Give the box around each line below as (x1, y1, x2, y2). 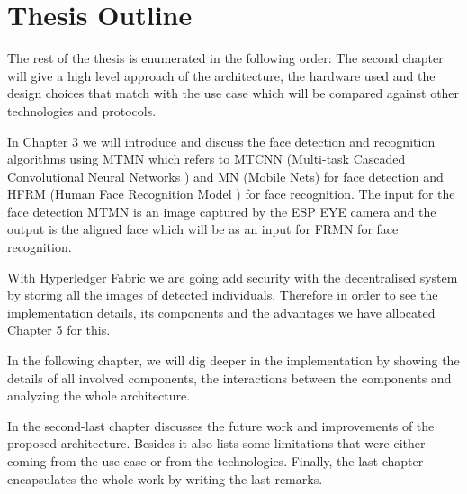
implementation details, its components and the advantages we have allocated (7, 302, 436, 321)
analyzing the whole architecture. (7, 386, 191, 405)
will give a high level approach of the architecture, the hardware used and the (7, 66, 436, 85)
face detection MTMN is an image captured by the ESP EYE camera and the (7, 202, 436, 220)
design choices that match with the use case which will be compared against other (7, 84, 460, 103)
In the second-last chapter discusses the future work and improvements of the (7, 416, 435, 435)
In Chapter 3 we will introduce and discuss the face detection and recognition (7, 131, 436, 150)
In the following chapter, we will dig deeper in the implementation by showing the (7, 351, 460, 370)
